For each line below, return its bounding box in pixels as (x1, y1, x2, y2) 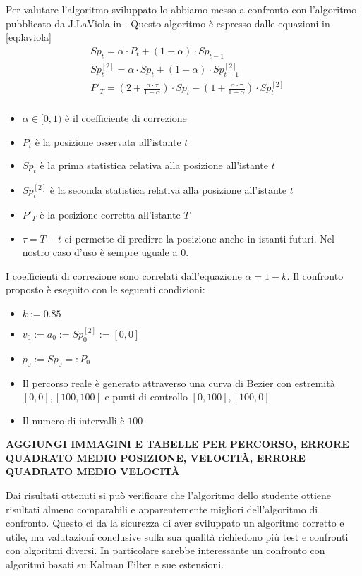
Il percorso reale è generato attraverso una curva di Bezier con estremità (22, 375, 335, 390)
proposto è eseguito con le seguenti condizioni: (6, 282, 205, 297)
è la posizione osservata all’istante (35, 134, 181, 149)
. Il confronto (286, 268, 344, 283)
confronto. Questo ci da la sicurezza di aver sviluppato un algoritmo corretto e (6, 515, 344, 530)
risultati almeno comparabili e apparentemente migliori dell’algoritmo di (6, 501, 318, 516)
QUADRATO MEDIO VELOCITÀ (6, 464, 180, 479)
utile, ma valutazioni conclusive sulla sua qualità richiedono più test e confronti (6, 529, 349, 544)
